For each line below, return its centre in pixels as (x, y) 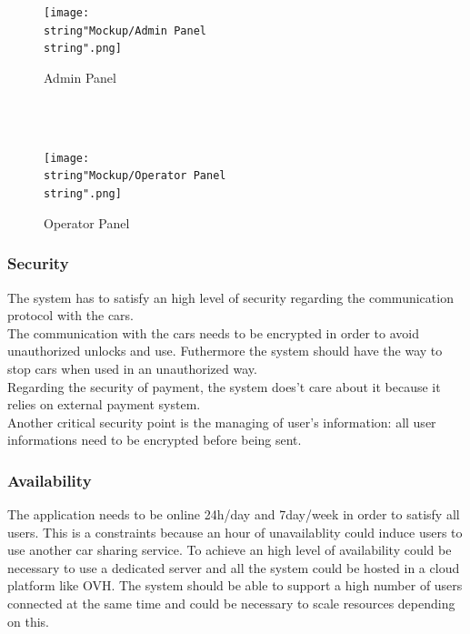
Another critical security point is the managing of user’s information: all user (222, 422)
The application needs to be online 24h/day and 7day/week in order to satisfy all (234, 514)
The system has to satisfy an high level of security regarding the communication (230, 297)
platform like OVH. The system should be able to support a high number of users (235, 585)
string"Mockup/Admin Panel (125, 30)
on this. (28, 621)
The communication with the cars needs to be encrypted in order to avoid (213, 332)
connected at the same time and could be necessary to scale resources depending (231, 604)
